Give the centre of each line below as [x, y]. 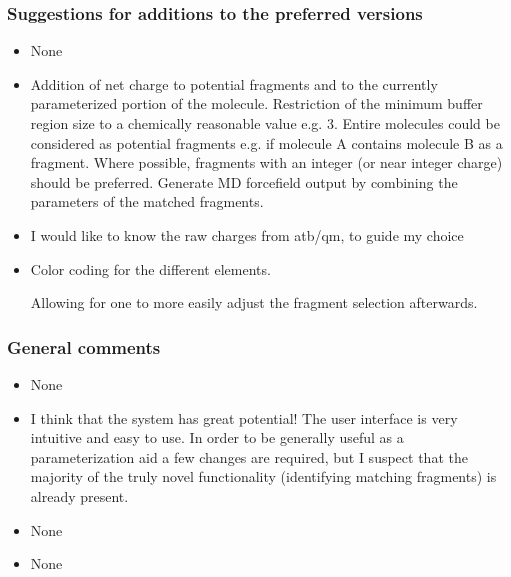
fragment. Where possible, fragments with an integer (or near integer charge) [266, 162]
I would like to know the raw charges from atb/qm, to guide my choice [247, 234]
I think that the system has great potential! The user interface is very [244, 417]
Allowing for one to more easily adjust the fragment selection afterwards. [254, 302]
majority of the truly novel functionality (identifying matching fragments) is [263, 476]
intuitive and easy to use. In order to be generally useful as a [217, 437]
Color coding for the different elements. [150, 268]
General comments [84, 346]
